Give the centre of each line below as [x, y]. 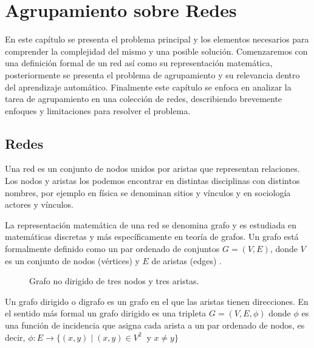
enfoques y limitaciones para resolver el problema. [98, 110]
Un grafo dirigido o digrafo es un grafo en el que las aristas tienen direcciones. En [157, 301]
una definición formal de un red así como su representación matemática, [139, 63]
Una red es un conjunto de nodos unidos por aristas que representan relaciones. [152, 169]
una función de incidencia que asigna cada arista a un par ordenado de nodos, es [155, 325]
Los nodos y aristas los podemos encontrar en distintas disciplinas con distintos [152, 181]
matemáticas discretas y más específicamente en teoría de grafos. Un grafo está [152, 237]
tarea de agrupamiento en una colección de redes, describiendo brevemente [144, 99]
